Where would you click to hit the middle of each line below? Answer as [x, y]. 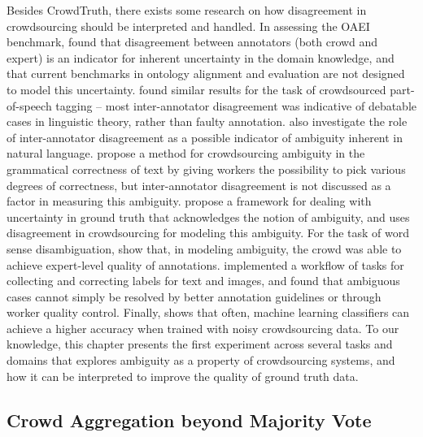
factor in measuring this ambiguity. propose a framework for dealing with [189, 201]
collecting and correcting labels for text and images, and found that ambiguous [203, 281]
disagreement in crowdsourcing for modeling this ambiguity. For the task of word [208, 233]
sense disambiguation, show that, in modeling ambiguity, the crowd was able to [204, 248]
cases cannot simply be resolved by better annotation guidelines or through [194, 296]
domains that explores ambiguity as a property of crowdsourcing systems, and [201, 360]
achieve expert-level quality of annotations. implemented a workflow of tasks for [205, 264]
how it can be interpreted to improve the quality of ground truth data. [183, 376]
